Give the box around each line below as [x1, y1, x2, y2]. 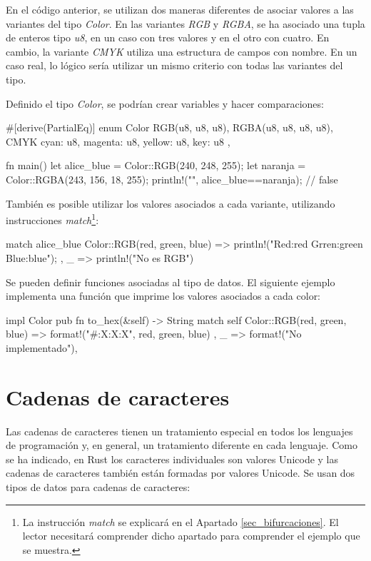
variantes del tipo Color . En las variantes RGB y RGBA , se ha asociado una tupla [6, 16, 365, 31]
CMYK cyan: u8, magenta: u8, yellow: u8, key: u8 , [6, 133, 230, 148]
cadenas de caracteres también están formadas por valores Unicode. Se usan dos [6, 465, 355, 480]
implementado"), [6, 340, 78, 355]
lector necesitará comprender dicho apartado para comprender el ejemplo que [22, 528, 360, 543]
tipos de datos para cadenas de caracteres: [6, 480, 190, 495]
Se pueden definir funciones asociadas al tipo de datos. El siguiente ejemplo [6, 274, 335, 289]
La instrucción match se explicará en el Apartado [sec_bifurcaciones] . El [22, 514, 339, 529]
